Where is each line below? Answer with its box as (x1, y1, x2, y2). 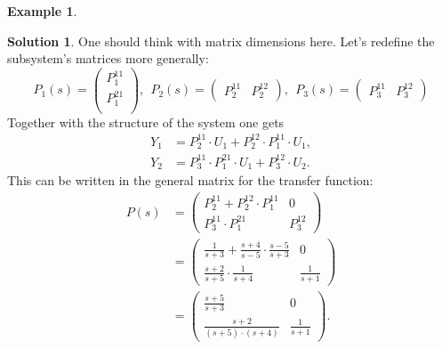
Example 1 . (7, 2, 77, 20)
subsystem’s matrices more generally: (7, 49, 209, 68)
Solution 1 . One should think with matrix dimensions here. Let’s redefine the (7, 31, 435, 50)
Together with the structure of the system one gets (7, 112, 285, 131)
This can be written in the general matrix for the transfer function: (7, 171, 374, 190)
